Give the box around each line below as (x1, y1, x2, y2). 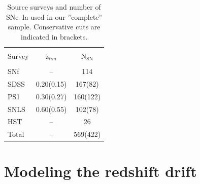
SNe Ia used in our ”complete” (6, 11, 103, 22)
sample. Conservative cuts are (8, 21, 101, 32)
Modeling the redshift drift (4, 161, 197, 181)
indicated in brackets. (21, 31, 88, 42)
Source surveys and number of (7, 2, 101, 12)
